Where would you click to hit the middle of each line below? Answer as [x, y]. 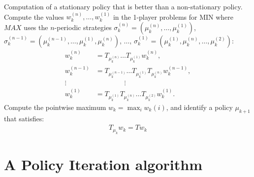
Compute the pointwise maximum [55, 107]
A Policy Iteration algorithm [103, 164]
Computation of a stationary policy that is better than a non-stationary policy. [123, 6]
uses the [36, 27]
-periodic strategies [83, 27]
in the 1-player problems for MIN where [173, 17]
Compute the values [34, 17]
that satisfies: [24, 118]
